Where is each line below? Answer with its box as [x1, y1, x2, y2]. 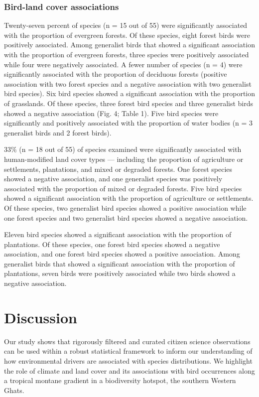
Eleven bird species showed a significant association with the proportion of [4, 229, 232, 240]
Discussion [4, 307, 77, 327]
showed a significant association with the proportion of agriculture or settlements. [4, 193, 254, 203]
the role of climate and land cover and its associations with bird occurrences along [4, 365, 255, 376]
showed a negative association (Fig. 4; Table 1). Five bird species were [4, 108, 219, 118]
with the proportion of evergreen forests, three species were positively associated [4, 49, 249, 59]
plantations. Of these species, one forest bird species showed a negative [4, 239, 220, 249]
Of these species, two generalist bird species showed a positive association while [4, 202, 247, 213]
